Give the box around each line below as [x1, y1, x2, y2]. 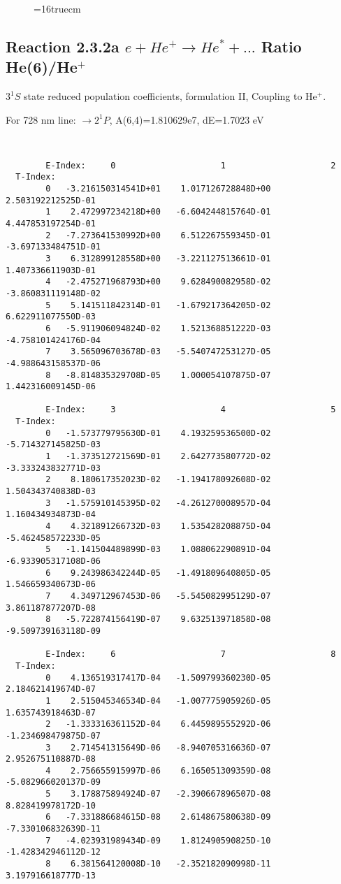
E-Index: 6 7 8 [45, 649, 336, 660]
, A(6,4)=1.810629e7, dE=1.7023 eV [109, 112, 264, 126]
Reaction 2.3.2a [6, 35, 119, 57]
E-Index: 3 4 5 [45, 405, 336, 415]
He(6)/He [6, 56, 78, 78]
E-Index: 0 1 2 [45, 160, 336, 171]
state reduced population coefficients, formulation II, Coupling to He [23, 89, 317, 103]
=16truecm [34, 1, 81, 15]
